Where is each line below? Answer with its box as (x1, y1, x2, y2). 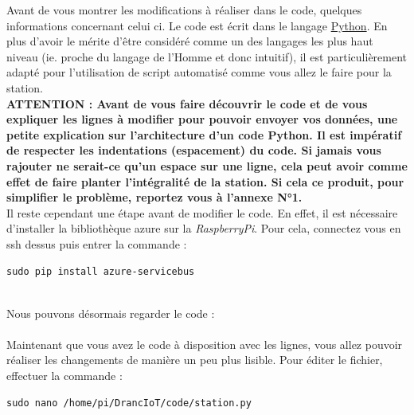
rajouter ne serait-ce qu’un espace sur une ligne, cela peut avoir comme (6, 157, 408, 174)
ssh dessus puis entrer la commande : (6, 235, 187, 252)
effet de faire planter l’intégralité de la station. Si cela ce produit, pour (6, 173, 404, 190)
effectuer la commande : (6, 367, 123, 384)
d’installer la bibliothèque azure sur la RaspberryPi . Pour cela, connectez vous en (6, 220, 401, 237)
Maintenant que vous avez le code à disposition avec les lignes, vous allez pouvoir (6, 335, 403, 352)
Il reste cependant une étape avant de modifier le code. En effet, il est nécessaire (6, 204, 398, 221)
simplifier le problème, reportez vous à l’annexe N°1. (6, 189, 303, 206)
